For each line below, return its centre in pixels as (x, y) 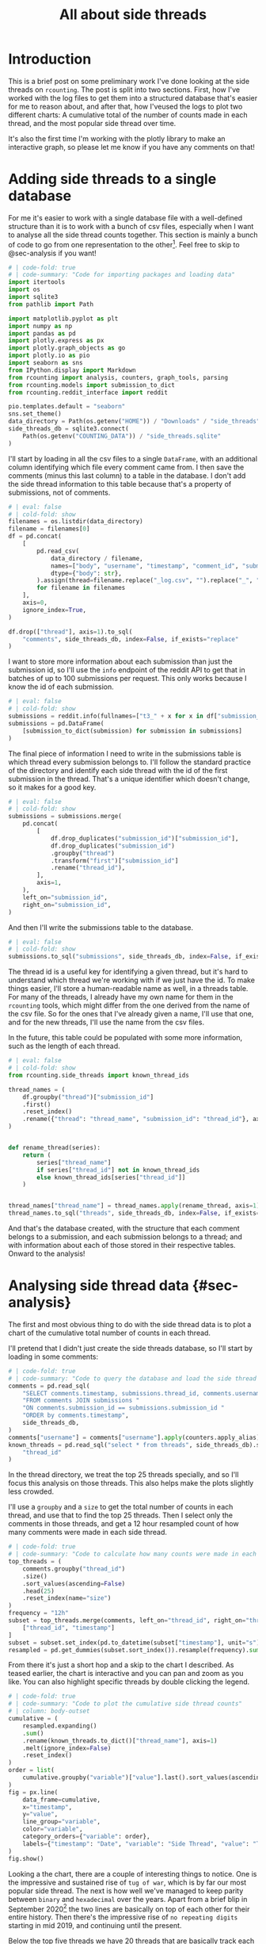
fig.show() (26, 1858)
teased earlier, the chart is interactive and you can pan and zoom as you (126, 1674)
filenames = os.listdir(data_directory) (76, 522)
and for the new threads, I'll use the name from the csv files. (106, 1022)
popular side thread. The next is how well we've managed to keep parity (126, 1890)
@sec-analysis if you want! (52, 253)
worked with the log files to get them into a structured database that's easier (133, 98)
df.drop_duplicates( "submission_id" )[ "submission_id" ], (144, 838)
